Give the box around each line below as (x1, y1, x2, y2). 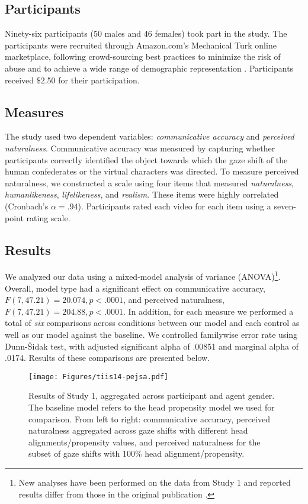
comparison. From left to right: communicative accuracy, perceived (28, 412, 271, 425)
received (5, 73, 34, 86)
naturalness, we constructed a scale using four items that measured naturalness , (5, 176, 294, 189)
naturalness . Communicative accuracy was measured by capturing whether (5, 141, 275, 154)
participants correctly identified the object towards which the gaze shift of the (5, 153, 288, 166)
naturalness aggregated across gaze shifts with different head (28, 424, 248, 437)
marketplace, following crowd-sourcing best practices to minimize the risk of (5, 50, 281, 63)
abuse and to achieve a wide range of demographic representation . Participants (5, 62, 294, 74)
